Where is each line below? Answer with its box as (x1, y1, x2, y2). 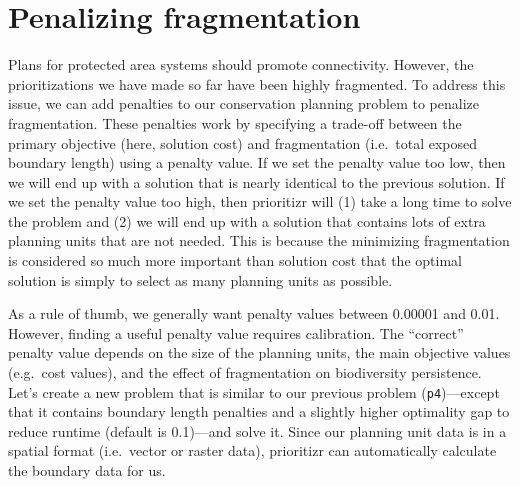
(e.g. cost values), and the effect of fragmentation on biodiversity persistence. (8, 362, 482, 383)
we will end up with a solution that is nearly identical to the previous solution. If (8, 171, 505, 192)
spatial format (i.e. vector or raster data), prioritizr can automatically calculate (8, 440, 497, 461)
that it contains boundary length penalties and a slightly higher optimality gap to (8, 401, 510, 422)
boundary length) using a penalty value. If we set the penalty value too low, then (8, 152, 506, 173)
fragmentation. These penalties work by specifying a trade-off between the (8, 112, 462, 133)
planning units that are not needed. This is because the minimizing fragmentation (8, 230, 510, 251)
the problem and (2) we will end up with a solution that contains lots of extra (8, 210, 486, 231)
